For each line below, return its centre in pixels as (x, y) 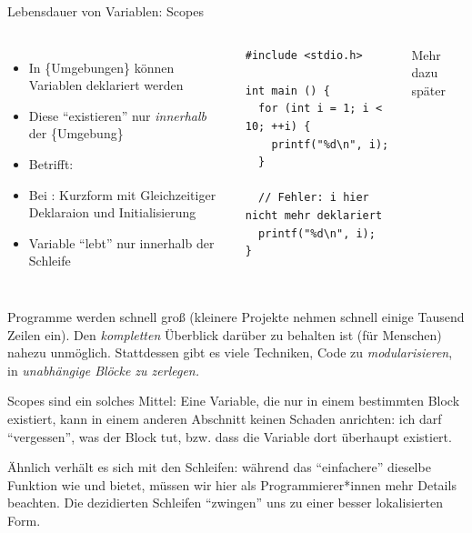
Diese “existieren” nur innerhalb (117, 115)
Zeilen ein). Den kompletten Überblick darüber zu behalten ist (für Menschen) (225, 334)
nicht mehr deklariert (314, 215)
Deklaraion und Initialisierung (112, 212)
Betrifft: (51, 163)
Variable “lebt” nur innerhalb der (121, 242)
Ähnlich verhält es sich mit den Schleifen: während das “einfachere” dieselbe (219, 467)
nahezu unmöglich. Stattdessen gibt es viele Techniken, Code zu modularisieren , (230, 352)
